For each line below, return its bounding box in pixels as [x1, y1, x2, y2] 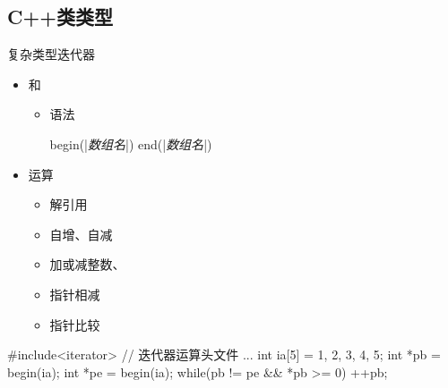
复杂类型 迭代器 [7, 45, 95, 63]
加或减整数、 [49, 255, 125, 274]
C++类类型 [7, 3, 113, 30]
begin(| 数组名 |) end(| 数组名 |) [49, 134, 212, 153]
